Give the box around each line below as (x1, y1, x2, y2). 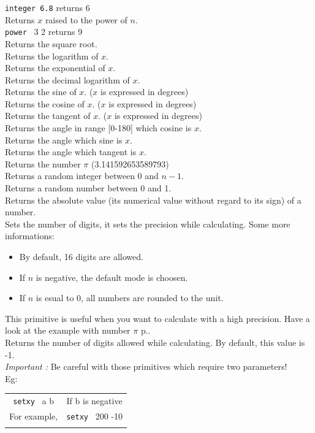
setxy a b (13, 394, 55, 407)
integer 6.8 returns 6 (5, 1, 90, 13)
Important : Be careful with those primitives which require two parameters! (5, 360, 287, 373)
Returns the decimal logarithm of (5, 73, 130, 86)
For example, (9, 410, 58, 423)
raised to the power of (45, 13, 127, 26)
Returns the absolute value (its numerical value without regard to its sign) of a (5, 193, 302, 206)
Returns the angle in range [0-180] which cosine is (5, 121, 192, 134)
